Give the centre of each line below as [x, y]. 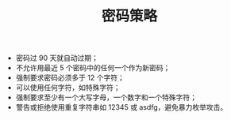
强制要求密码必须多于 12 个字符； [70, 78]
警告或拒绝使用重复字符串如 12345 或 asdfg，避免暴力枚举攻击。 [121, 107]
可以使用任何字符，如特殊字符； [68, 88]
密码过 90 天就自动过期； [57, 58]
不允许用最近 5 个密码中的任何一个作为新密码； [93, 68]
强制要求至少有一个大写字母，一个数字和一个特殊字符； [106, 97]
